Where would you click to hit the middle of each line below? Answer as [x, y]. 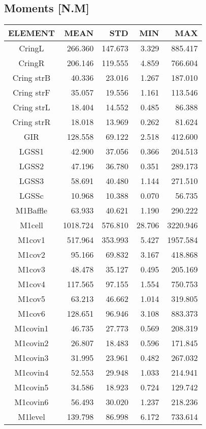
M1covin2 [31, 343]
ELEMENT [32, 33]
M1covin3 [31, 358]
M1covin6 [31, 402]
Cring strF [31, 93]
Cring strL [31, 107]
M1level [31, 417]
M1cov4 [31, 284]
